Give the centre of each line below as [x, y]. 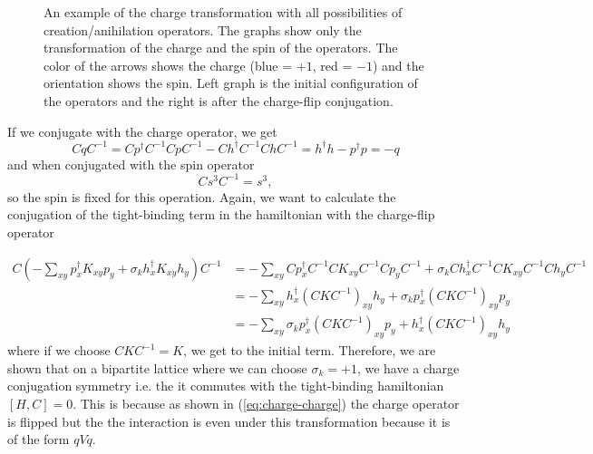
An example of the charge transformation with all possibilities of [223, 12]
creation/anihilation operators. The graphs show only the [203, 29]
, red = [332, 65]
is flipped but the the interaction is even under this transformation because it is [229, 421]
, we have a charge [408, 367]
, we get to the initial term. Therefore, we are [310, 350]
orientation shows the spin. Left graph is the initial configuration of [231, 83]
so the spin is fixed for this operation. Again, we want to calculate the [202, 196]
